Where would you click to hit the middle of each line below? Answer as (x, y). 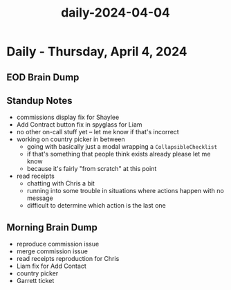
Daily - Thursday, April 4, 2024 (97, 52)
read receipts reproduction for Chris (68, 259)
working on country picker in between (71, 139)
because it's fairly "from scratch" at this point (92, 169)
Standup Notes (39, 101)
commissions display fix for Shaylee (68, 117)
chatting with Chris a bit (61, 183)
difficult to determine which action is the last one (96, 206)
